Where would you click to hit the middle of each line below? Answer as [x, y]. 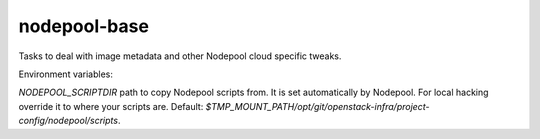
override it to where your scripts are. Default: [111, 106]
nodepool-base [84, 26]
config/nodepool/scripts [68, 121]
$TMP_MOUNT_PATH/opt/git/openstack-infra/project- [317, 106]
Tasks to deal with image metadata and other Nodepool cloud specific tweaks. [180, 56]
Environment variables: [66, 74]
